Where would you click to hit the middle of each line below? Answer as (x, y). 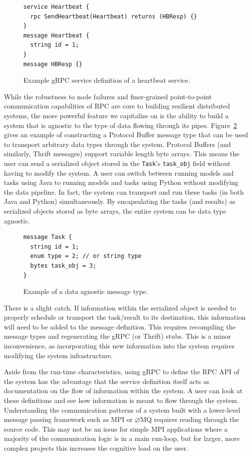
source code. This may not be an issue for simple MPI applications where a (116, 429)
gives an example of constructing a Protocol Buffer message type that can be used (126, 135)
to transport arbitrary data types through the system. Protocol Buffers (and (118, 144)
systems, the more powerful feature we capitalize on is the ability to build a (116, 115)
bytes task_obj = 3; (63, 265)
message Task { (48, 237)
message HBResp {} (53, 64)
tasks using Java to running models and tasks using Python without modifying (121, 182)
